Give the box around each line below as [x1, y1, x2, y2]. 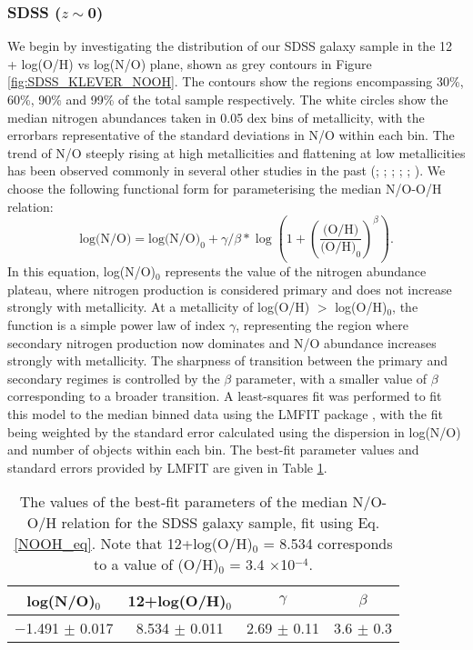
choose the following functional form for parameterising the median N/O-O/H [7, 178, 442, 197]
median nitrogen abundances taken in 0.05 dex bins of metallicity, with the [7, 107, 425, 126]
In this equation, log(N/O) [7, 262, 156, 281]
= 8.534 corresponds [263, 533, 393, 555]
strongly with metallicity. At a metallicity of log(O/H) [7, 297, 310, 316]
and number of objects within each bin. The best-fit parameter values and [7, 440, 419, 459]
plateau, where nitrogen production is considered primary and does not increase [7, 279, 452, 298]
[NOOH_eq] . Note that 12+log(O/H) [14, 533, 253, 555]
